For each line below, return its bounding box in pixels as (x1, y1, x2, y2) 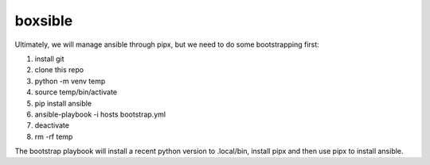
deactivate (34, 121, 69, 130)
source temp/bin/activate (34, 87, 118, 97)
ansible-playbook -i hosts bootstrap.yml (34, 109, 166, 119)
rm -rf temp (34, 132, 73, 141)
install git (34, 54, 64, 63)
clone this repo (34, 65, 84, 75)
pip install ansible (34, 98, 92, 108)
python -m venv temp (34, 76, 106, 86)
